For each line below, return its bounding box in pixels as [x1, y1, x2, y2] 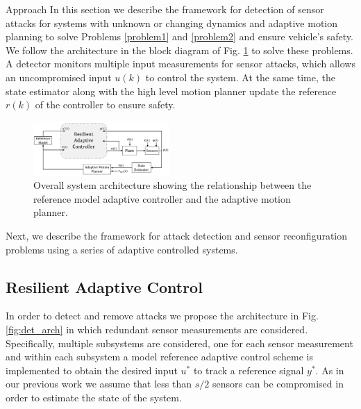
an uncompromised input [6, 69, 112, 84]
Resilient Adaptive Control [6, 276, 203, 297]
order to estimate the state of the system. [6, 390, 182, 404]
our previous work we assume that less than [6, 376, 192, 391]
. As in [315, 362, 344, 377]
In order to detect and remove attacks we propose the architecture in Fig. [6, 308, 319, 323]
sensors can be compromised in [212, 376, 344, 391]
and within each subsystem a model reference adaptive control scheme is [6, 349, 314, 364]
